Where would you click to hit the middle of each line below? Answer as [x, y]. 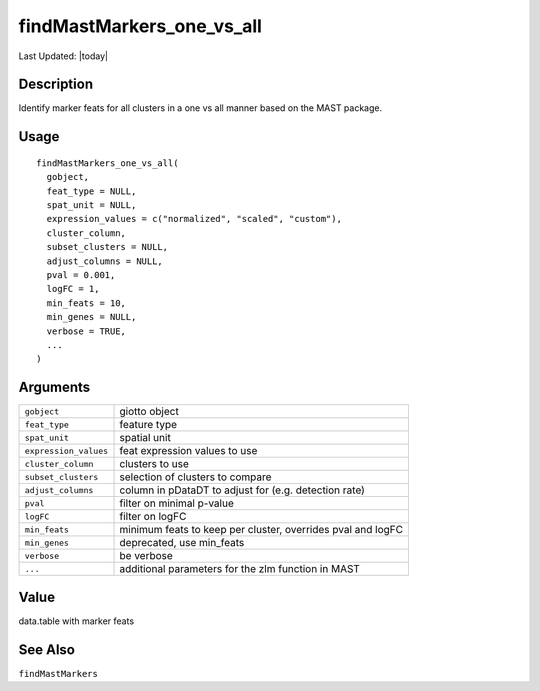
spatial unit [145, 438]
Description [56, 84]
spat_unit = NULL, [91, 205]
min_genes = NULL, [91, 317]
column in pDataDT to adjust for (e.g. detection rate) [242, 490]
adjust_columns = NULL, [105, 261]
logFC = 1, [73, 289]
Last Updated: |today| [63, 56]
